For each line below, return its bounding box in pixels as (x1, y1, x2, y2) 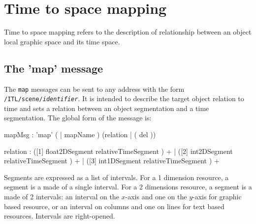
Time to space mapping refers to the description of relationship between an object (4, 27, 252, 37)
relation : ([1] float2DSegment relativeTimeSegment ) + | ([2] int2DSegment (4, 146, 233, 156)
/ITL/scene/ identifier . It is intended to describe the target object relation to (4, 93, 244, 104)
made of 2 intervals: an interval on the (4, 191, 119, 201)
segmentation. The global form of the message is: (4, 112, 152, 123)
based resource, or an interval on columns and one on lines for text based (4, 201, 224, 211)
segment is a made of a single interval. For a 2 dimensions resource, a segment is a (4, 182, 252, 192)
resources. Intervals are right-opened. (4, 211, 115, 221)
